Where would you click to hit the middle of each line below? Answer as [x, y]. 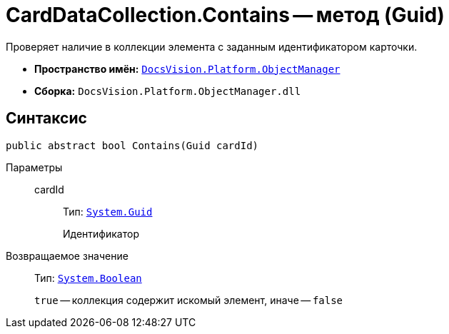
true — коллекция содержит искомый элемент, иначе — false [189, 300]
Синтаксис [46, 118]
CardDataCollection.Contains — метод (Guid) [225, 15]
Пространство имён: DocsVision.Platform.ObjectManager [187, 69]
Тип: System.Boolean [88, 278]
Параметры [34, 167]
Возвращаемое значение [67, 255]
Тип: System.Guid [108, 211]
